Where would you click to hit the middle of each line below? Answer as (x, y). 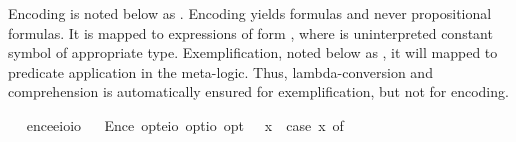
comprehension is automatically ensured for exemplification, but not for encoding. (258, 91)
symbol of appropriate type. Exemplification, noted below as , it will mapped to (253, 52)
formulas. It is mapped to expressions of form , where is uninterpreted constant (250, 32)
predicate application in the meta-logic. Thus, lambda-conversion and (220, 71)
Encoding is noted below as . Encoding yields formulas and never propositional (250, 13)
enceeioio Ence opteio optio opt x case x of (185, 124)
